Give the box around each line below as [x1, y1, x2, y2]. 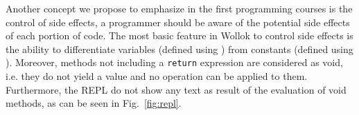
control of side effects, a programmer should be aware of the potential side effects [6, 14, 350, 29]
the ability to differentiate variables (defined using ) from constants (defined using [6, 41, 353, 56]
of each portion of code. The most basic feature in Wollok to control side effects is [6, 28, 353, 43]
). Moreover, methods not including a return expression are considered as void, [6, 55, 343, 70]
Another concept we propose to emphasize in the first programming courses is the [6, 1, 353, 15]
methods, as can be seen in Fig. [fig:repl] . [6, 96, 182, 110]
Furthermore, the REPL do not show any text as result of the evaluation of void [6, 82, 347, 96]
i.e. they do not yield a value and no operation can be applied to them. [6, 69, 308, 83]
